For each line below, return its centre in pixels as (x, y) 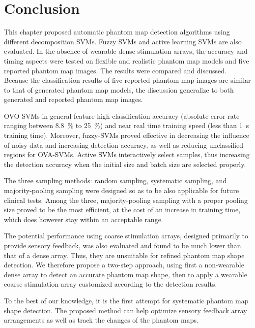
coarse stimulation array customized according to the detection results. (111, 284)
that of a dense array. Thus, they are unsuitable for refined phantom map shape (124, 255)
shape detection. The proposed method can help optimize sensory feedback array (126, 310)
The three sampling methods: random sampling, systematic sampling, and (115, 180)
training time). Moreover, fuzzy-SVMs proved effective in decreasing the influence (127, 135)
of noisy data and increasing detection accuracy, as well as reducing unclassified (124, 145)
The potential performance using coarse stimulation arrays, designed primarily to (126, 236)
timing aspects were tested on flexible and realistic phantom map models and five (127, 60)
